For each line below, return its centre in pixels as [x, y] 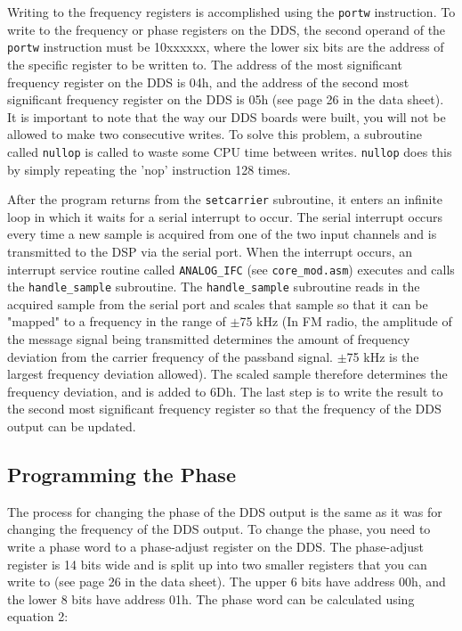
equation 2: [38, 616]
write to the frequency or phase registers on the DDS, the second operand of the [227, 29]
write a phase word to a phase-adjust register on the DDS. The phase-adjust [216, 547]
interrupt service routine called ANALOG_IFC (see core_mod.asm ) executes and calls [231, 269]
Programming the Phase [122, 475]
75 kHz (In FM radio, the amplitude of [346, 321]
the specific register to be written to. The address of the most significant [205, 64]
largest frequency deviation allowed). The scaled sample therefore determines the [227, 374]
